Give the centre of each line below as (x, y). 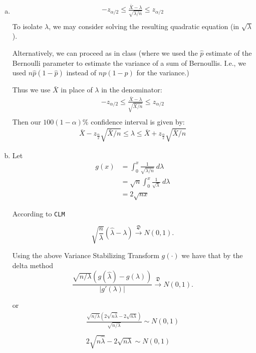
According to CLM (39, 213)
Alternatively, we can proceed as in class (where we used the (105, 53)
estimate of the (229, 53)
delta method (33, 265)
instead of (81, 73)
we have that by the (212, 255)
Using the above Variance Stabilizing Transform (86, 255)
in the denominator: (132, 90)
